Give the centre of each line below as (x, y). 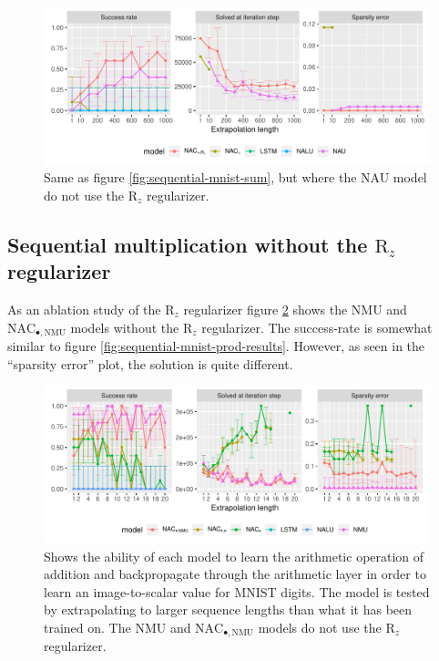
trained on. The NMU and (117, 627)
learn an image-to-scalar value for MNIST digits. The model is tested (237, 591)
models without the (125, 327)
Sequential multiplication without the (188, 244)
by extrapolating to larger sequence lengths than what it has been (228, 609)
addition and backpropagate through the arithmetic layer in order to (235, 574)
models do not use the (320, 627)
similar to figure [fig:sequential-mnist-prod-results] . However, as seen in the (216, 346)
